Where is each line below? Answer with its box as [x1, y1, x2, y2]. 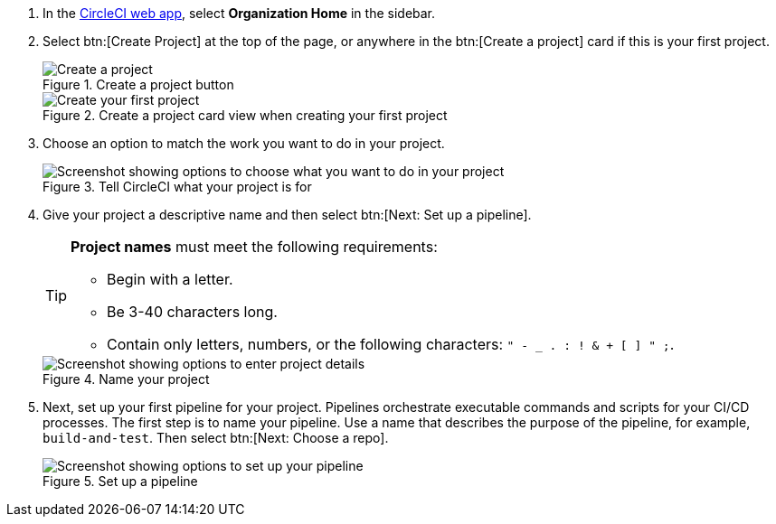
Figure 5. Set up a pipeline [43, 473, 198, 489]
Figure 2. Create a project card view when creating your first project [43, 108, 448, 123]
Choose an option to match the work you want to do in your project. [43, 136, 445, 151]
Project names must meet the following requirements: [71, 238, 438, 256]
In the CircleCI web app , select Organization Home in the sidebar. [43, 5, 436, 21]
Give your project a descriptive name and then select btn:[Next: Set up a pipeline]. [43, 207, 532, 222]
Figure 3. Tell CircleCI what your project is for [43, 179, 312, 194]
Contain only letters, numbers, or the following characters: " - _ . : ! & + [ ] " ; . [107, 335, 675, 353]
